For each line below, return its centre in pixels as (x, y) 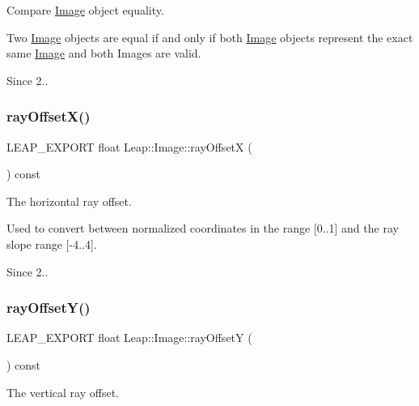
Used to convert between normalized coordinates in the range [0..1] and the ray (203, 228)
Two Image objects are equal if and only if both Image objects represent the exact (210, 37)
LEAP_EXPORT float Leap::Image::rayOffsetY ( (129, 338)
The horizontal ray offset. (69, 201)
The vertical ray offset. (63, 392)
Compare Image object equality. (85, 10)
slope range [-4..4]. (52, 244)
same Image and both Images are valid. (104, 53)
